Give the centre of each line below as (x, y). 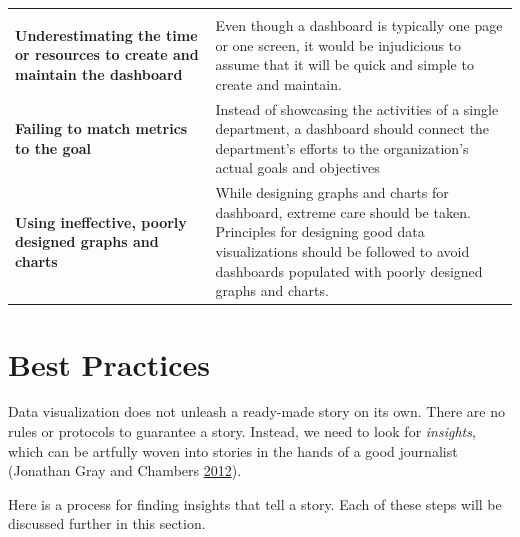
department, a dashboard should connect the (352, 128)
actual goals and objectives (297, 167)
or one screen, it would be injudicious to (338, 44)
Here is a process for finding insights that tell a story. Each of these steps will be (255, 503)
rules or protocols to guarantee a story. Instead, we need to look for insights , (242, 431)
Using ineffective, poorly (101, 221)
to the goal (53, 147)
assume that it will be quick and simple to (344, 64)
